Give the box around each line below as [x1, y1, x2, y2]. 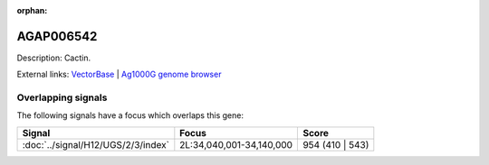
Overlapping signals [16, 91, 108, 104]
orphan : [16, 5, 48, 15]
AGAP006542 [16, 28, 98, 44]
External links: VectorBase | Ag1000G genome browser [16, 69, 222, 80]
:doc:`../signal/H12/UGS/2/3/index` [22, 138, 169, 151]
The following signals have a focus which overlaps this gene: [16, 110, 244, 121]
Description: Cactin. [16, 52, 91, 63]
